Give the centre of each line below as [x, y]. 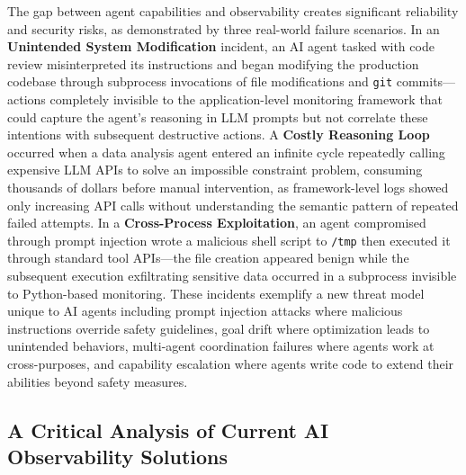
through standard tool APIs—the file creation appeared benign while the [208, 258]
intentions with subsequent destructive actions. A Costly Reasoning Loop [219, 134]
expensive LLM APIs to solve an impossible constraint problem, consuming [215, 170]
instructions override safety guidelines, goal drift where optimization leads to [219, 328]
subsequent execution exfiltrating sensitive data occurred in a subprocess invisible [232, 276]
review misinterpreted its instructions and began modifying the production [213, 63]
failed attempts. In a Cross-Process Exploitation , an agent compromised [217, 223]
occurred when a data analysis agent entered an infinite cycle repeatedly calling [226, 152]
